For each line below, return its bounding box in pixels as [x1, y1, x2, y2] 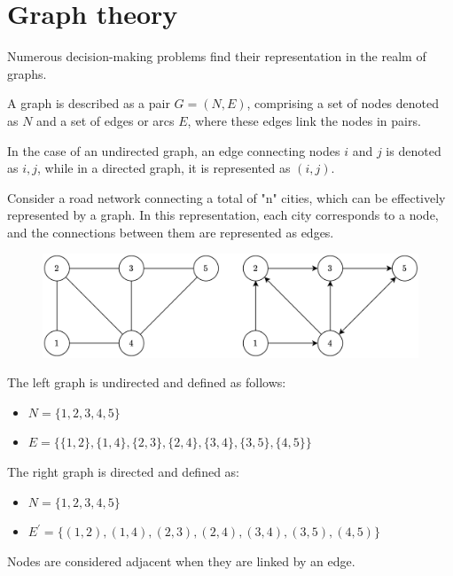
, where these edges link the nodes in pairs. [187, 111, 421, 129]
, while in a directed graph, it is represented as [37, 159, 291, 177]
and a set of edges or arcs [36, 111, 175, 129]
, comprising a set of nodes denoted [246, 94, 440, 113]
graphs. [7, 64, 47, 82]
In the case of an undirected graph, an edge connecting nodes [7, 141, 340, 160]
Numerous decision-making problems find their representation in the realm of [7, 47, 426, 66]
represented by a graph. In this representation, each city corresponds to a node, [7, 206, 439, 224]
